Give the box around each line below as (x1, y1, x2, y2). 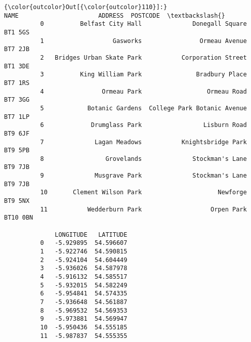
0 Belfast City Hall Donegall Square (40, 20, 247, 28)
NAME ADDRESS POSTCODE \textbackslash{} (4, 12, 225, 19)
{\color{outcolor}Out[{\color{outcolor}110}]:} (4, 4, 168, 11)
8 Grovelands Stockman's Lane (40, 155, 247, 162)
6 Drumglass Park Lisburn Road (40, 121, 247, 129)
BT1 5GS (4, 28, 30, 36)
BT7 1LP (4, 113, 30, 120)
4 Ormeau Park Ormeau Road (40, 88, 247, 95)
